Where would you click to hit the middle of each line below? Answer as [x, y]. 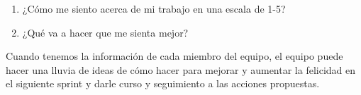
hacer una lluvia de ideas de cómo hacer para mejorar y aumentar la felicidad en [181, 69]
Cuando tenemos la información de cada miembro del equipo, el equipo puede [174, 56]
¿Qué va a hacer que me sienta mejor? [105, 32]
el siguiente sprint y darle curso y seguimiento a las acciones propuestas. [163, 83]
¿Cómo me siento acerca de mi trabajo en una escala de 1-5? [154, 8]
